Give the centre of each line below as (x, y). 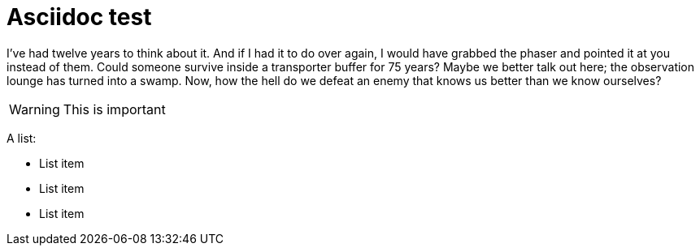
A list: (22, 138)
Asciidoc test (79, 17)
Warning (35, 109)
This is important (114, 109)
